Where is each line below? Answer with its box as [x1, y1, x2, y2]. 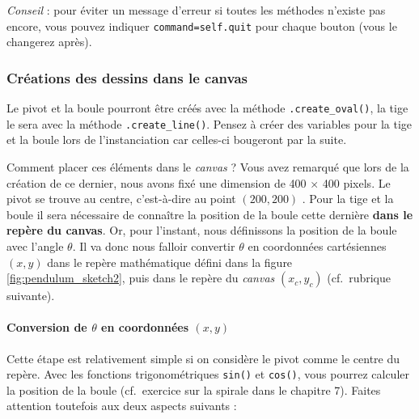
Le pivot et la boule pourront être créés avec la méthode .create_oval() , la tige [6, 99, 408, 116]
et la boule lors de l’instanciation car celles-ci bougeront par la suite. [6, 131, 347, 148]
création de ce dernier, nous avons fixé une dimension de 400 [6, 174, 307, 191]
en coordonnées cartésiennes [248, 237, 387, 254]
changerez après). [6, 33, 92, 50]
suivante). [6, 287, 55, 304]
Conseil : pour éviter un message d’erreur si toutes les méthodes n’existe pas [6, 2, 386, 18]
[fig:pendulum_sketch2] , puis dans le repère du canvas [6, 269, 275, 286]
